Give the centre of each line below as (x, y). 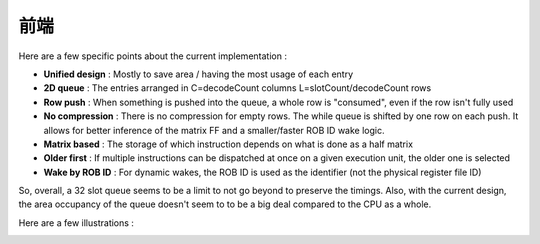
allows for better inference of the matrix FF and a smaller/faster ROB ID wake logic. (214, 130)
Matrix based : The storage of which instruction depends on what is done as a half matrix (228, 144)
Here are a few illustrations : (76, 222)
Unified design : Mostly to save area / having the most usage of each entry (198, 74)
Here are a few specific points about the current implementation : (152, 56)
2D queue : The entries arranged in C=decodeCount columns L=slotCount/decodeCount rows (237, 88)
